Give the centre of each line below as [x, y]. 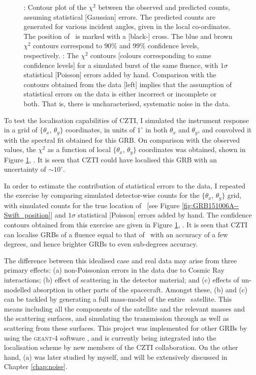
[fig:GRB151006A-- [210, 205]
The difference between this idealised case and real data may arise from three [120, 260]
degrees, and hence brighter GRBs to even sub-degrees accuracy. [101, 244]
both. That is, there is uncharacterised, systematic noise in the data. [127, 103]
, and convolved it [225, 130]
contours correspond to [68, 46]
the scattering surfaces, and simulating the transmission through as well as [117, 318]
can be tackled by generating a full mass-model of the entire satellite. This [118, 299]
